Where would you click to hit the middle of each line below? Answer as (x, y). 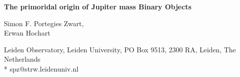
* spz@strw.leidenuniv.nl (41, 68)
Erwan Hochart (27, 33)
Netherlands (22, 59)
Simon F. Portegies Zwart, (44, 23)
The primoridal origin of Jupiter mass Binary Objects (98, 6)
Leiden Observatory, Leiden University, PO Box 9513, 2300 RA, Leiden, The (120, 49)
